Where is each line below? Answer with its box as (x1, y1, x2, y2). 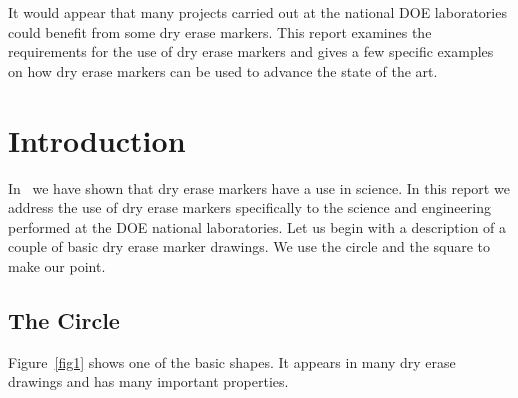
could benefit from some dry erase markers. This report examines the (8, 21, 432, 42)
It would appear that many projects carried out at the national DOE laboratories (8, 2, 507, 22)
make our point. (8, 255, 106, 276)
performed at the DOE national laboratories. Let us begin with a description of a (8, 216, 507, 237)
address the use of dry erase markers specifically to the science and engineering (8, 197, 491, 218)
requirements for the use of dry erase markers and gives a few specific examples (8, 41, 494, 62)
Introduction (8, 119, 186, 160)
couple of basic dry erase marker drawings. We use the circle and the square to (8, 236, 491, 257)
